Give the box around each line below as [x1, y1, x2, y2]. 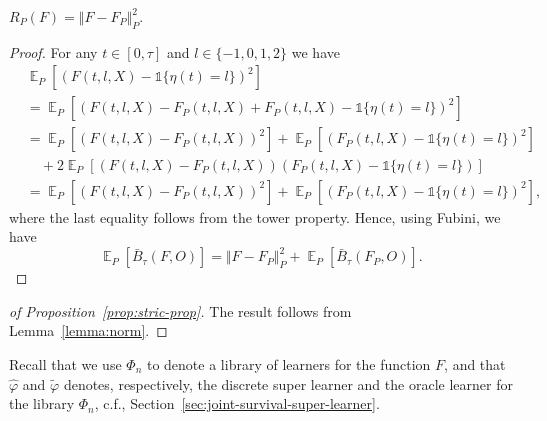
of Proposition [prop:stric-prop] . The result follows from [9, 300, 352, 321]
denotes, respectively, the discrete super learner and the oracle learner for [63, 373, 513, 394]
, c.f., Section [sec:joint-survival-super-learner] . [94, 393, 380, 414]
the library [9, 393, 75, 414]
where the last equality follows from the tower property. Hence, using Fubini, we [9, 206, 501, 227]
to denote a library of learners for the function [146, 354, 431, 375]
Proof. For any [9, 41, 98, 62]
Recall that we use [9, 354, 122, 375]
